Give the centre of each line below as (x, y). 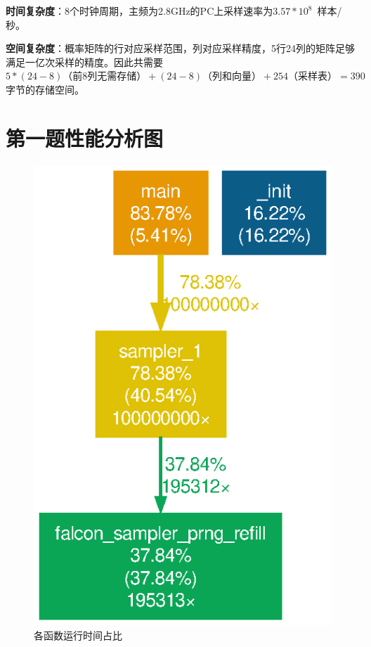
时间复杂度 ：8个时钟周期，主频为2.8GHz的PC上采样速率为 (139, 11)
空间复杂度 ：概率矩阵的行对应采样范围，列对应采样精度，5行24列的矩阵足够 (180, 48)
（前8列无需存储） (105, 77)
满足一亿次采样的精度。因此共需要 (84, 62)
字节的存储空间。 (45, 89)
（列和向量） (232, 77)
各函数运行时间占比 (78, 635)
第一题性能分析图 (85, 137)
